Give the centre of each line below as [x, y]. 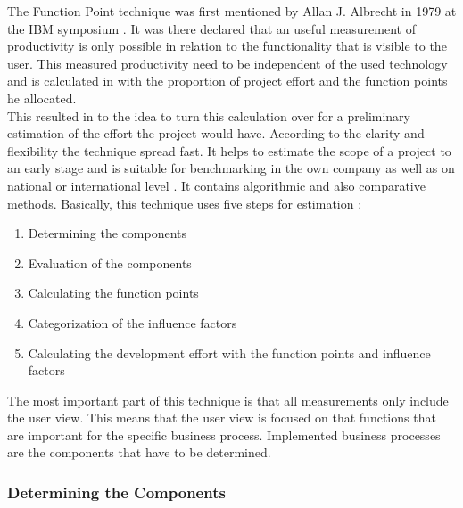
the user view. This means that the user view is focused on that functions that [222, 418]
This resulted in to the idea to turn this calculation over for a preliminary [209, 115]
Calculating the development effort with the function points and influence [229, 352]
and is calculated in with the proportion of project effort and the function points [227, 81]
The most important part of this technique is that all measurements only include [228, 400]
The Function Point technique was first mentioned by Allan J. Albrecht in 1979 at [232, 11]
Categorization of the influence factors [132, 322]
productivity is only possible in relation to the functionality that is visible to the [227, 46]
